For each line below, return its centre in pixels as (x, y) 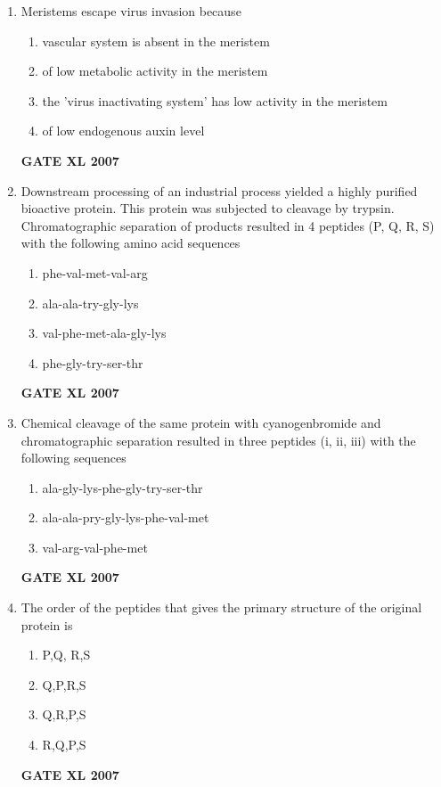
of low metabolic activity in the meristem (155, 71)
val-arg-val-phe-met (95, 547)
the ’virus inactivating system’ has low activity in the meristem (215, 100)
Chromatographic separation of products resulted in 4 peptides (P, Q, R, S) (228, 225)
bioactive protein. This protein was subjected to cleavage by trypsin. (208, 208)
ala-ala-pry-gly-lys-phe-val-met (126, 517)
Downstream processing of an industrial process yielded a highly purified (219, 190)
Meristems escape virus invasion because (131, 11)
